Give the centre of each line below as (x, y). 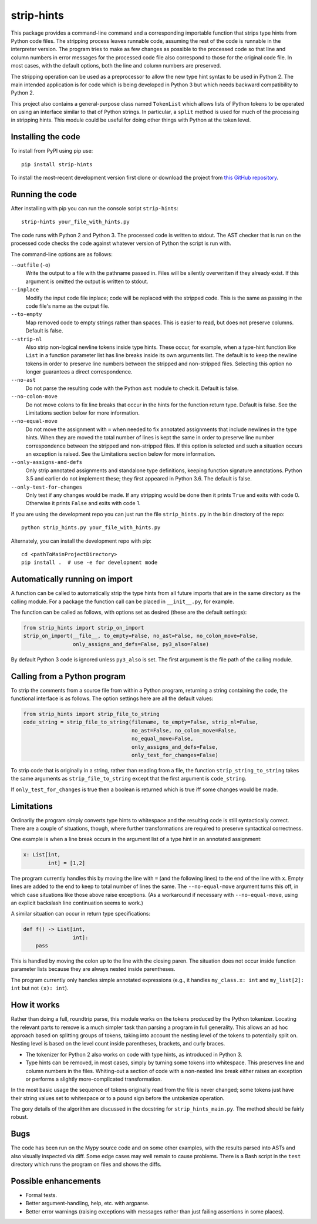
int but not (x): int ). (40, 988)
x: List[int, (42, 855)
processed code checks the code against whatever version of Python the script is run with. (121, 243)
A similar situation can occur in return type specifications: (81, 914)
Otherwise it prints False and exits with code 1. (83, 503)
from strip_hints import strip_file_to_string (91, 714)
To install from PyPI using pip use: (52, 151)
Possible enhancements (56, 1181)
